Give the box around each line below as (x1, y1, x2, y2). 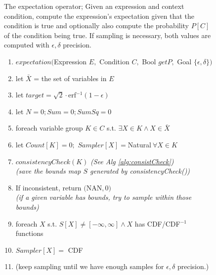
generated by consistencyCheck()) (90, 166, 190, 176)
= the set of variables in (34, 73, 107, 83)
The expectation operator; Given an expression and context (4, 1, 184, 11)
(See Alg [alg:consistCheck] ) (90, 156, 174, 166)
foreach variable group (15, 123, 83, 133)
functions (15, 228, 43, 238)
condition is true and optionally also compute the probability (4, 20, 189, 31)
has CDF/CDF (134, 218, 180, 229)
